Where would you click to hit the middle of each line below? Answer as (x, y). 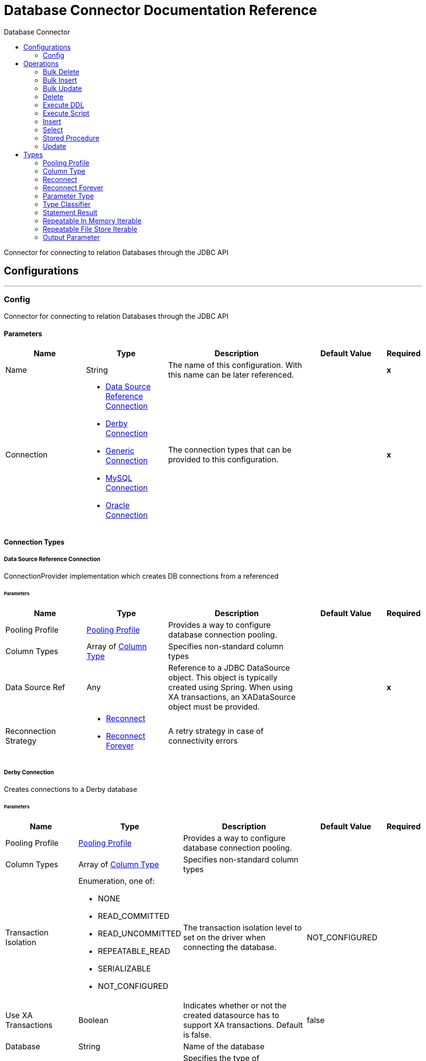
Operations (41, 63)
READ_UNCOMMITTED (140, 934)
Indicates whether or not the (235, 1006)
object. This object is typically (223, 677)
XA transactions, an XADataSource (232, 697)
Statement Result (70, 212)
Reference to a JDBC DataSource (229, 668)
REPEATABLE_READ (134, 951)
